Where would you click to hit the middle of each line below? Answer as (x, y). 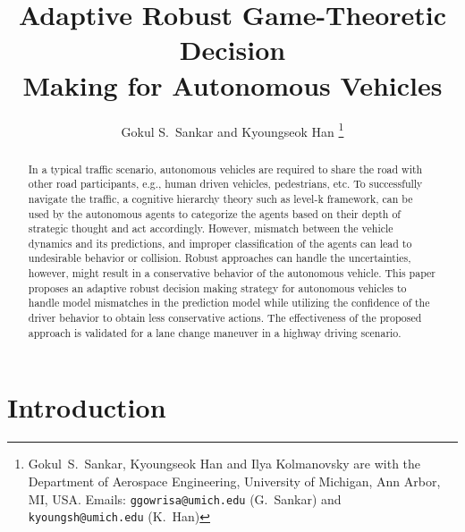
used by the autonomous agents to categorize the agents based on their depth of (215, 213)
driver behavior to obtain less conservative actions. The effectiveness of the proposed (225, 318)
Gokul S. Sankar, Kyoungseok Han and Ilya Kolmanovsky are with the (224, 464)
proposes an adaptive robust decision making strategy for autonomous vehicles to (217, 287)
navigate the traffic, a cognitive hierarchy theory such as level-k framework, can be (220, 198)
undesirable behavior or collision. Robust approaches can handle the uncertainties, (220, 258)
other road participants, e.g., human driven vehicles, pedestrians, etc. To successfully (225, 184)
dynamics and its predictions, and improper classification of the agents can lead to (220, 243)
